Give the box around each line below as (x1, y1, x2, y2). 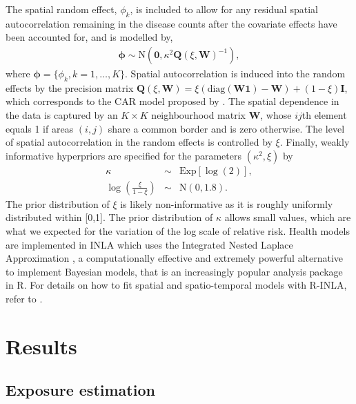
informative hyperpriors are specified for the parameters (6, 148, 242, 162)
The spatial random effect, (6, 2, 117, 16)
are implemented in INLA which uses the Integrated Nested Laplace (6, 237, 293, 251)
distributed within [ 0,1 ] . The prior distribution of (6, 210, 213, 224)
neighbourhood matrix (151, 108, 246, 122)
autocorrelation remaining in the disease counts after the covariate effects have (6, 16, 337, 30)
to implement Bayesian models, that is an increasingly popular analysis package (6, 264, 343, 278)
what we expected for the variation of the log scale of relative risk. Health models (6, 224, 350, 238)
